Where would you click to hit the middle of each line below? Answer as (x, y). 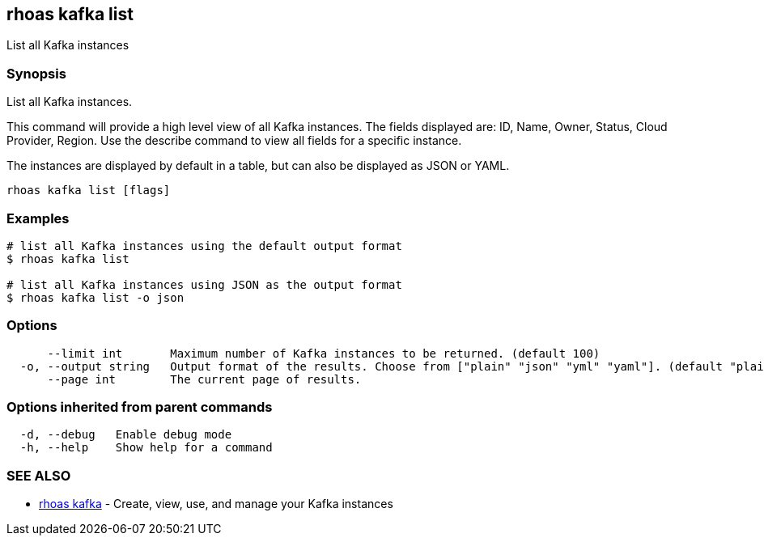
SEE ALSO (39, 475)
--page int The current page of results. (204, 379)
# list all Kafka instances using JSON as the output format (204, 284)
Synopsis (36, 73)
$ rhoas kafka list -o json (95, 297)
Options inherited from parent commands (140, 407)
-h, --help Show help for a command (146, 448)
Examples (38, 218)
